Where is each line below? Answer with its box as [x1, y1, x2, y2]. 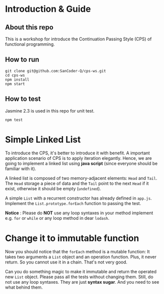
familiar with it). [5, 166, 37, 172]
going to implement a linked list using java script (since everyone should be [5, 161, 158, 167]
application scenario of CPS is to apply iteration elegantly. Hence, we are [5, 155, 152, 161]
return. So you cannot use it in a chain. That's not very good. [5, 259, 128, 265]
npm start [5, 81, 25, 87]
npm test [5, 117, 23, 122]
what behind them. [5, 284, 43, 291]
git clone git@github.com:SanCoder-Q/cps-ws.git [5, 68, 106, 73]
